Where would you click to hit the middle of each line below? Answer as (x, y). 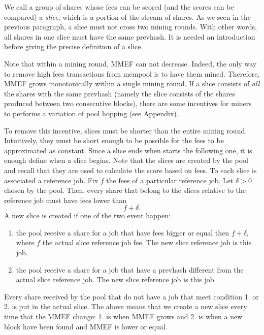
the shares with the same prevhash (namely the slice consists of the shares (120, 93)
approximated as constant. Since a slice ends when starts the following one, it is (128, 150)
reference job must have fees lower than (65, 200)
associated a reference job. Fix (51, 180)
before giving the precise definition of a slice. (74, 46)
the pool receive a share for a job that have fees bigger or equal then (122, 232)
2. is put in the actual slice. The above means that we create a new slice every (126, 306)
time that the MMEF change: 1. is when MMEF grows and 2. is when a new (123, 316)
